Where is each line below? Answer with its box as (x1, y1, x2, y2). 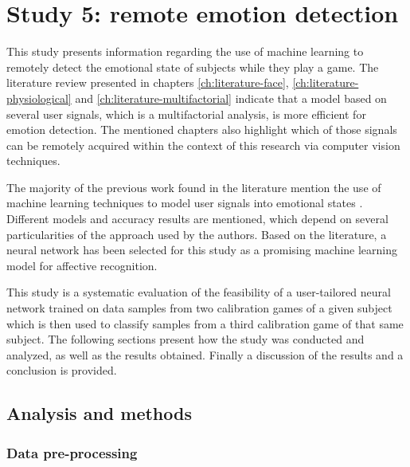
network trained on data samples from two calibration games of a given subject (6, 300, 392, 316)
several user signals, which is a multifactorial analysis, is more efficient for (6, 105, 366, 122)
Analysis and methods (6, 401, 192, 426)
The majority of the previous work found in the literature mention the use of (6, 179, 381, 195)
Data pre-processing (6, 442, 138, 462)
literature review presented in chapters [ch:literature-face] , (6, 74, 289, 91)
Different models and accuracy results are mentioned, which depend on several (6, 210, 389, 227)
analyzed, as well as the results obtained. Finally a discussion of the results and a (6, 346, 404, 363)
